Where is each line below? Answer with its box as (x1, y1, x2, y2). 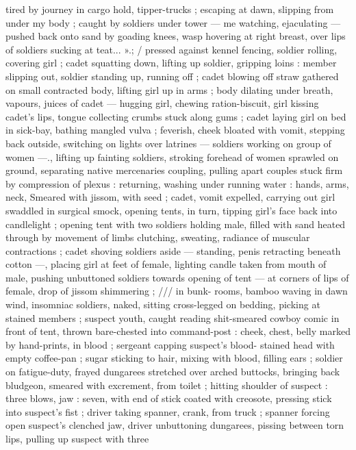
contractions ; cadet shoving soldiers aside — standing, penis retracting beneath (5, 243, 341, 258)
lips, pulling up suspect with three (5, 432, 149, 445)
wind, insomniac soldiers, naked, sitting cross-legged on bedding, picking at (5, 297, 320, 312)
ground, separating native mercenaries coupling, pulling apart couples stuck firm (5, 163, 343, 177)
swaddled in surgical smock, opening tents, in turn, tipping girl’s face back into (5, 203, 338, 217)
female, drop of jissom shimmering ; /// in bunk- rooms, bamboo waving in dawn (5, 284, 348, 298)
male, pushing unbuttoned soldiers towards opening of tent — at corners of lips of (5, 270, 349, 284)
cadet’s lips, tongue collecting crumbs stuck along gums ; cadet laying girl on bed (5, 109, 346, 123)
